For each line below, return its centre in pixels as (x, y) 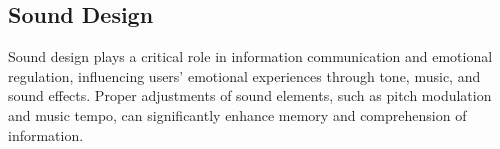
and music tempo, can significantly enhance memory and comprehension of (237, 114)
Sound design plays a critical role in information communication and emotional (250, 56)
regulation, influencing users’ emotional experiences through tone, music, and (244, 75)
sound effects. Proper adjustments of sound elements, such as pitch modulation (250, 95)
